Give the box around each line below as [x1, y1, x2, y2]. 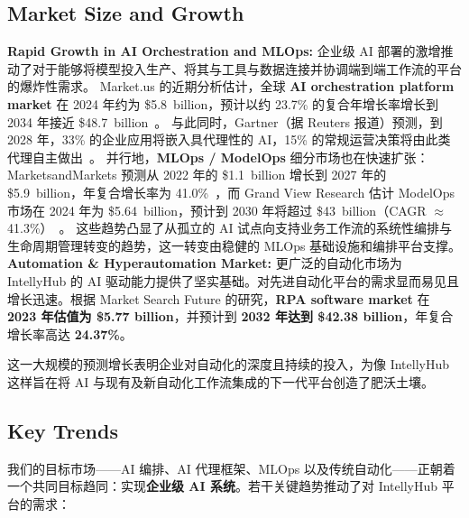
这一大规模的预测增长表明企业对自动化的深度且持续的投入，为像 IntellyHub [7, 355, 450, 374]
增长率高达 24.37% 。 [7, 324, 133, 343]
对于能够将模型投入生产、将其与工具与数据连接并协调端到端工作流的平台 [32, 59, 462, 78]
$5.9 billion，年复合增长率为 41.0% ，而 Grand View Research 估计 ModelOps [7, 182, 455, 201]
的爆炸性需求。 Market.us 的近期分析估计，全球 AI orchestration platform [7, 77, 455, 96]
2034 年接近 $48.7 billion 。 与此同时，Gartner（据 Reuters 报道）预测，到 [7, 112, 443, 131]
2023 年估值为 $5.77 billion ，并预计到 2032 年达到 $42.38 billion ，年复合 [7, 307, 454, 326]
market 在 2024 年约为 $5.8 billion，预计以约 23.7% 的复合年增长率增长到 [7, 94, 439, 113]
